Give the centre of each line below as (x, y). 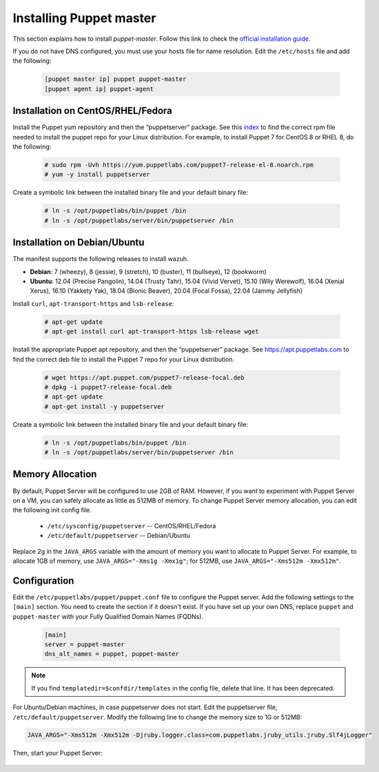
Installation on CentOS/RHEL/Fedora (92, 111)
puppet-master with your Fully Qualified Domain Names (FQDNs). (108, 616)
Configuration (43, 580)
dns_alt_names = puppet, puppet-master (112, 654)
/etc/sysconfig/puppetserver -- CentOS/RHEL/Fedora (132, 525)
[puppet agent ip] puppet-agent (99, 89)
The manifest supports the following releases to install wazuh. (101, 259)
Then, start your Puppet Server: (58, 753)
